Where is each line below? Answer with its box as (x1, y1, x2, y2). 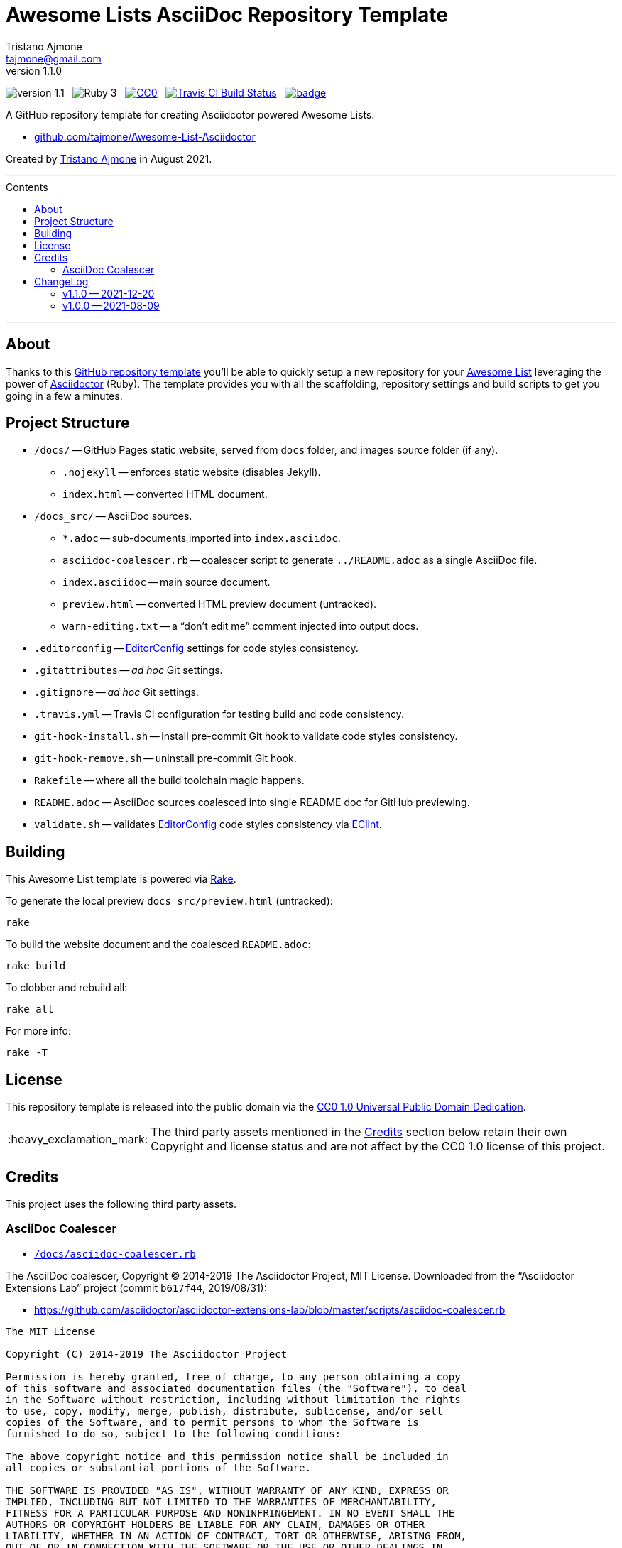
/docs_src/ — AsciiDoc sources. (34, 510, 192, 523)
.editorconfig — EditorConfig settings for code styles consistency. (34, 642, 359, 655)
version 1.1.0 (6, 64, 62, 77)
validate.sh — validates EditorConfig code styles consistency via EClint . (34, 818, 382, 831)
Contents (6, 180, 48, 193)
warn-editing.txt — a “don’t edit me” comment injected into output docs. (62, 620, 419, 633)
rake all (6, 1003, 54, 1015)
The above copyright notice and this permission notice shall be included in (6, 1450, 449, 1462)
